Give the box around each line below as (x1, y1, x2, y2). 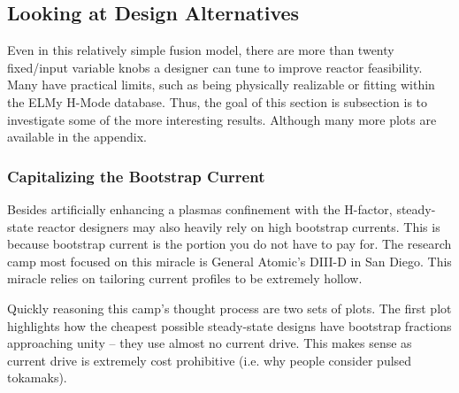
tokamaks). (7, 368, 67, 387)
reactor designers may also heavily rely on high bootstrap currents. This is (37, 217, 440, 235)
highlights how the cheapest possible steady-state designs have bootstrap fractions (7, 316, 452, 335)
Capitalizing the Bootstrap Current (7, 165, 265, 187)
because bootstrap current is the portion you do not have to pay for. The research (7, 235, 452, 253)
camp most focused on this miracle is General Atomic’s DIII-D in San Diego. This (7, 251, 452, 270)
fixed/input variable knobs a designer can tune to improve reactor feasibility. (7, 58, 423, 76)
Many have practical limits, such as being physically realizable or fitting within (7, 75, 435, 94)
